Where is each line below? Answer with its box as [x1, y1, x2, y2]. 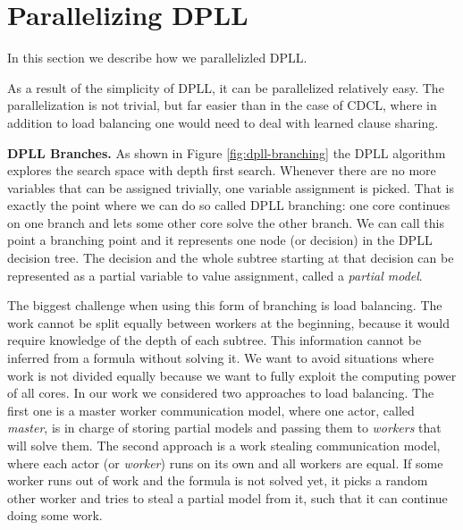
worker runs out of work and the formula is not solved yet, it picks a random [7, 471, 428, 490]
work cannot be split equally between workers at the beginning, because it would [7, 313, 450, 332]
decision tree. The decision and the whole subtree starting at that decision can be [7, 248, 454, 267]
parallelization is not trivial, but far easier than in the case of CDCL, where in [7, 96, 437, 114]
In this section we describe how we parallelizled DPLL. [7, 48, 307, 67]
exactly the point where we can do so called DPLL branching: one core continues [7, 196, 450, 215]
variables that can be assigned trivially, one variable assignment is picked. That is [7, 178, 454, 197]
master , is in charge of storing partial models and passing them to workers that [7, 418, 442, 437]
